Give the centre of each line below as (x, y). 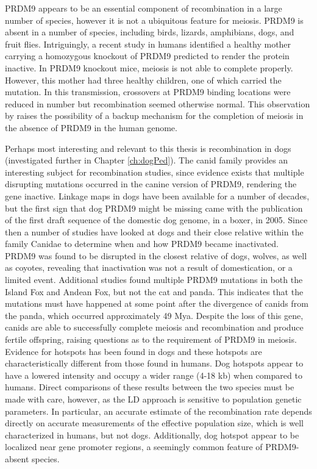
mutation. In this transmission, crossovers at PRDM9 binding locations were (148, 92)
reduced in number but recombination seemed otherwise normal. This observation (158, 103)
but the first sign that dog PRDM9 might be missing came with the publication (154, 208)
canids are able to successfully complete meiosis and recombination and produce (154, 327)
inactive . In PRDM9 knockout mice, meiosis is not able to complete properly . (149, 67)
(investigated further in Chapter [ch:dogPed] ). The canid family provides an (147, 160)
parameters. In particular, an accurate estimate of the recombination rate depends (158, 411)
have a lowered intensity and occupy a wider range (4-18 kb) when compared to (154, 375)
